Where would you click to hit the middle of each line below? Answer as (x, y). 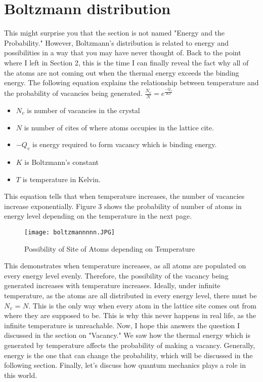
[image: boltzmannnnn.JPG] (70, 232)
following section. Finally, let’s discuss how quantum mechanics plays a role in (125, 365)
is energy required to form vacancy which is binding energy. (124, 144)
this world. (21, 375)
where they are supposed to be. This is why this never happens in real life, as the (130, 315)
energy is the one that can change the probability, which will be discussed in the (128, 355)
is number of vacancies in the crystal (83, 110)
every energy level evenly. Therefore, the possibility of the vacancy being (116, 275)
